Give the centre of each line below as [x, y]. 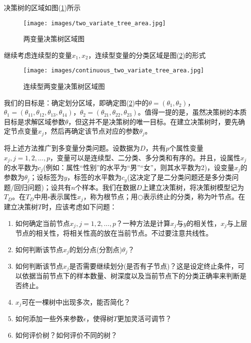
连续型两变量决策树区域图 [64, 86]
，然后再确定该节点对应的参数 [92, 131]
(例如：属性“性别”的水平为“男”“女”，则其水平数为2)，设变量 [139, 167]
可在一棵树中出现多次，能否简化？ [76, 301]
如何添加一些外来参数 [49, 318]
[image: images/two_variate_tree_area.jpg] [95, 23]
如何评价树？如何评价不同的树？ [66, 334]
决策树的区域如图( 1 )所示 [42, 7]
